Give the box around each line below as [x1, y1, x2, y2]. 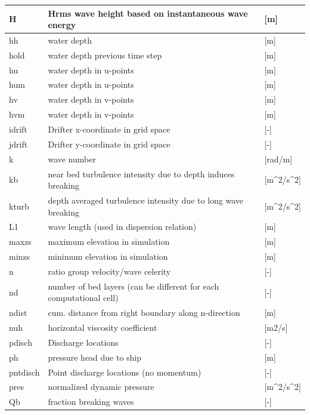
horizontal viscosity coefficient [48, 321, 157, 334]
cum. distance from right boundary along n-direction [48, 306, 240, 319]
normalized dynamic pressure [48, 380, 154, 393]
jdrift [9, 137, 28, 150]
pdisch [9, 336, 32, 348]
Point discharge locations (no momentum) [48, 365, 201, 378]
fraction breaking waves [48, 395, 134, 408]
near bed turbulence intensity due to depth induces [48, 167, 235, 180]
